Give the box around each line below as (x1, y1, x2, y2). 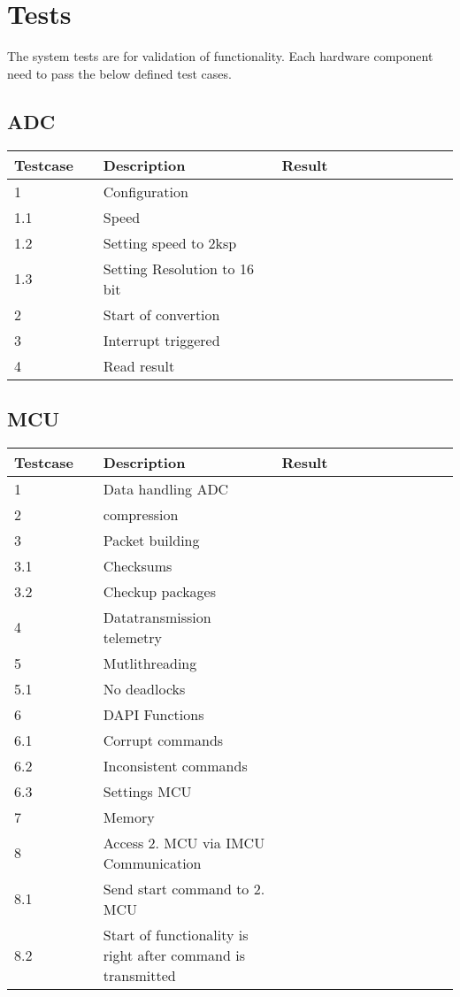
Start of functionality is (103, 924, 249, 945)
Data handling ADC (103, 478, 229, 499)
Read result (103, 355, 175, 376)
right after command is (103, 944, 245, 965)
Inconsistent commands (103, 755, 248, 776)
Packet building (103, 529, 200, 550)
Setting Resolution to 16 (103, 257, 254, 279)
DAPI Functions (103, 703, 204, 725)
